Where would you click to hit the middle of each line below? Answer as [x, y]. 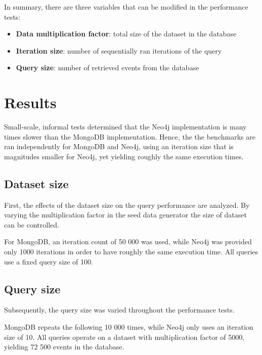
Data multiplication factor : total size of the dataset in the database [126, 34]
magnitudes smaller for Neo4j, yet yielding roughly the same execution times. [124, 156]
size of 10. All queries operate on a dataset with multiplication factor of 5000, [124, 337]
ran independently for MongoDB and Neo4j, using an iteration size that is [119, 146]
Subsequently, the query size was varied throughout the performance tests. [119, 310]
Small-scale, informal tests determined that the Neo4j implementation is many [125, 127]
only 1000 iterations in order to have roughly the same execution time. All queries [131, 252]
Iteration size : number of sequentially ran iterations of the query [119, 50]
